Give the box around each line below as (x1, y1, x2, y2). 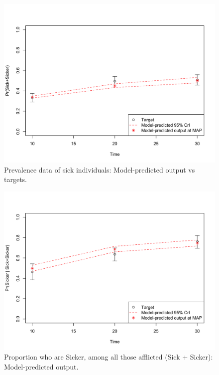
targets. (4, 174, 27, 185)
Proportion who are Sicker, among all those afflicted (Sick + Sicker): (4, 352, 213, 362)
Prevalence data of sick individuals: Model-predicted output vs (4, 164, 195, 175)
